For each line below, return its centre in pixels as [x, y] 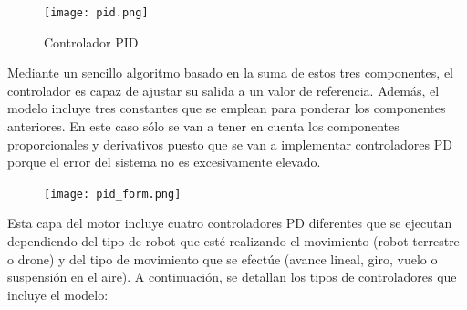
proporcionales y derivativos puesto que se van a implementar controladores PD [230, 144]
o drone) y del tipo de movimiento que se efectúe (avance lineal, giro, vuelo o [223, 258]
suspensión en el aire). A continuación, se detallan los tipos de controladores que [232, 277]
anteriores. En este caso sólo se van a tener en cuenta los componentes [203, 126]
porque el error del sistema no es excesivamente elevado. [164, 162]
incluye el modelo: [58, 294]
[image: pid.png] [96, 13]
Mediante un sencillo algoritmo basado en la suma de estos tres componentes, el [231, 72]
